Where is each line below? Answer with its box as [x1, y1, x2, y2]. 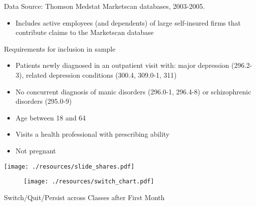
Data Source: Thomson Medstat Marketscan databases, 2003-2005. [4, 1, 205, 11]
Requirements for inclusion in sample [4, 43, 116, 54]
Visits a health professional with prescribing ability [15, 129, 170, 139]
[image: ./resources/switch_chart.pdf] [24, 178, 154, 185]
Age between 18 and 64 [15, 112, 86, 122]
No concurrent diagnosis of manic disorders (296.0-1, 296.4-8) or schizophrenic [15, 86, 251, 96]
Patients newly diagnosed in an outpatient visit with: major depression [15, 60, 229, 70]
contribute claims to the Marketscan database [15, 27, 154, 37]
